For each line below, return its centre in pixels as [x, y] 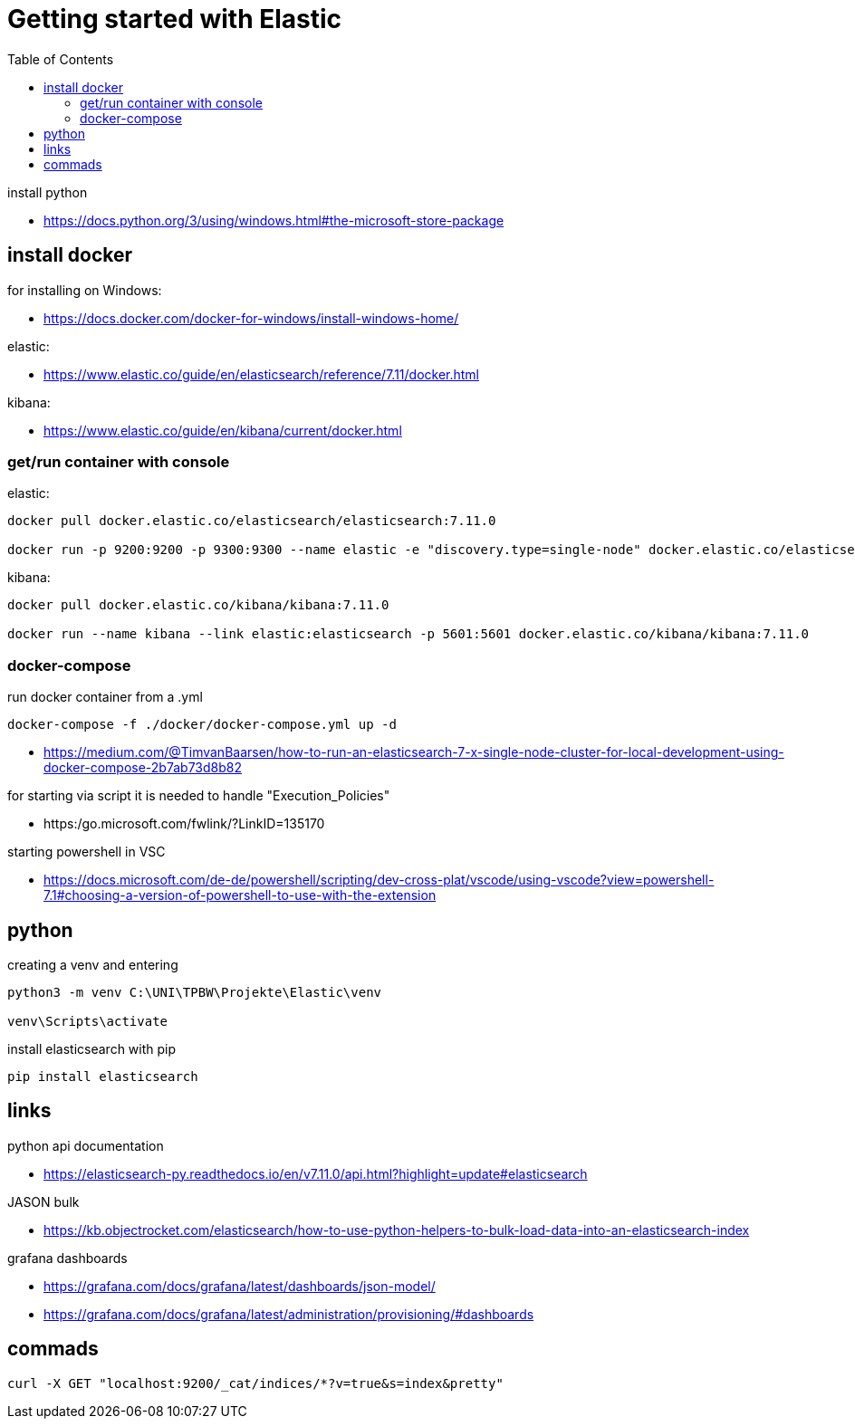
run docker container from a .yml [105, 697]
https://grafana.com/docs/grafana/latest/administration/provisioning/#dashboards [289, 1314]
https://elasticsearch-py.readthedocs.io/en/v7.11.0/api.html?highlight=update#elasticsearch [316, 1173]
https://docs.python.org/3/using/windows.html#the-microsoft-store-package [274, 220]
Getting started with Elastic [175, 19]
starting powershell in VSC [86, 852]
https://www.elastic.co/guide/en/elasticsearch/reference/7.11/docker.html [262, 374]
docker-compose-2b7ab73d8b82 [143, 768]
